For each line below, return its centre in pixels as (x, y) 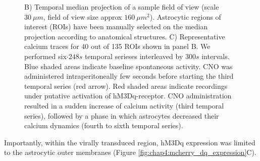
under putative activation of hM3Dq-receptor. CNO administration (128, 96)
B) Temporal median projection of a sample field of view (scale (122, 7)
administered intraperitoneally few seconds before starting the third (129, 76)
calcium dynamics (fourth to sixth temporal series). (104, 125)
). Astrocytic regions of (185, 16)
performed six (45, 56)
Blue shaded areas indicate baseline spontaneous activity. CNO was (128, 66)
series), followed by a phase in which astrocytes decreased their (122, 115)
